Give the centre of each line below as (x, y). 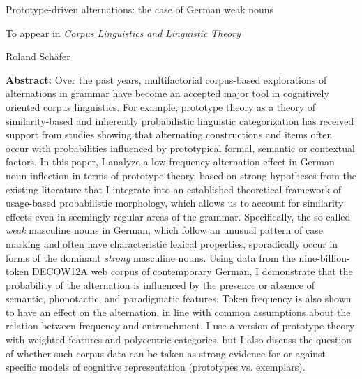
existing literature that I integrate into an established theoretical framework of (174, 189)
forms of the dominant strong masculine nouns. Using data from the (151, 257)
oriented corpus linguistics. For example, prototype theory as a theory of (161, 106)
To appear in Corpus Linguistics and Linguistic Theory (123, 32)
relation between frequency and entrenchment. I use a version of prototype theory (180, 326)
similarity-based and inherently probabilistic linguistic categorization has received (180, 120)
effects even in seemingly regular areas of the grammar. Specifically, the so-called (178, 216)
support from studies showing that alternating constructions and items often (169, 134)
